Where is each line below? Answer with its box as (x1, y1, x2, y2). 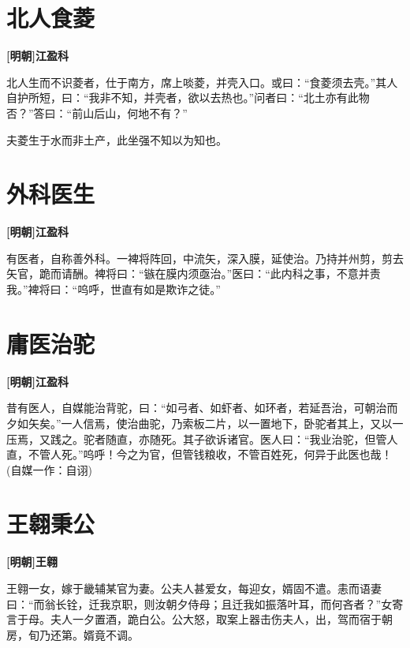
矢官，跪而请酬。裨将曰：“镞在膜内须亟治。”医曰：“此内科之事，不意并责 (6, 265, 381, 282)
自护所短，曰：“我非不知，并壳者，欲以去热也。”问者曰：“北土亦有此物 (6, 89, 370, 106)
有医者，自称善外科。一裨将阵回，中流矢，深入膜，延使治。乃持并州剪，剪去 (6, 249, 404, 266)
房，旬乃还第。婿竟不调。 (6, 626, 139, 642)
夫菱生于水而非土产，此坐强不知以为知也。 (6, 131, 227, 148)
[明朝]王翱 (6, 553, 58, 570)
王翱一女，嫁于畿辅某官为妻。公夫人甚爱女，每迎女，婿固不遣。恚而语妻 (6, 580, 382, 596)
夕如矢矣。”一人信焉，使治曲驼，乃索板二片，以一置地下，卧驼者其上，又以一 (6, 414, 404, 431)
